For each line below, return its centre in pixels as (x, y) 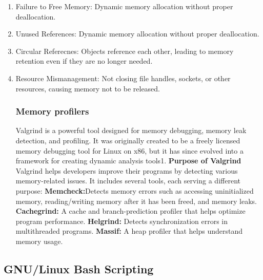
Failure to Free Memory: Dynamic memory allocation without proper (124, 6)
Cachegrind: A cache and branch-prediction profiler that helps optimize (130, 211)
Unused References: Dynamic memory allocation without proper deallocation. (137, 34)
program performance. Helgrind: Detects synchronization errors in (122, 221)
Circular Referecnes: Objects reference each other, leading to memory (125, 51)
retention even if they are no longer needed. (84, 61)
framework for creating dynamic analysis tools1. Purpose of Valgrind (128, 161)
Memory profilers (52, 111)
